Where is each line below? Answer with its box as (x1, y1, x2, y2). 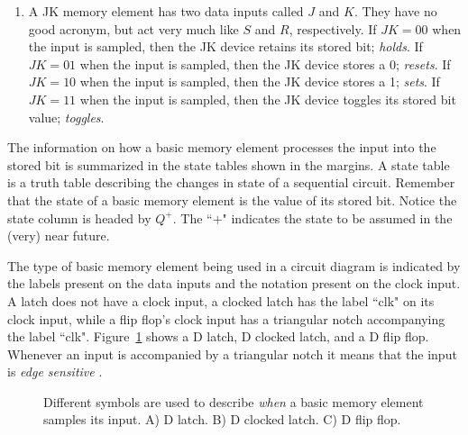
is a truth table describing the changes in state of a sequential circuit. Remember (7, 173, 455, 192)
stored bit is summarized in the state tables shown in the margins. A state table (7, 155, 450, 174)
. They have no (353, 2, 437, 20)
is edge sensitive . (7, 362, 103, 381)
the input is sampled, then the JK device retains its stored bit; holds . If (28, 37, 423, 56)
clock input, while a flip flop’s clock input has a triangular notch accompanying (7, 309, 445, 328)
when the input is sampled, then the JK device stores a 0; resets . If (79, 54, 451, 73)
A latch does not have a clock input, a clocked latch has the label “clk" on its (7, 291, 435, 310)
